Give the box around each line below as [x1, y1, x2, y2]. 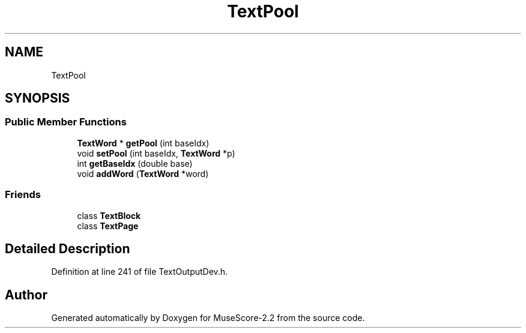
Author [5, 287, 47, 302]
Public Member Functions [5, 116, 127, 128]
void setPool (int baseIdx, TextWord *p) [77, 148, 235, 158]
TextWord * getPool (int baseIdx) [77, 137, 210, 148]
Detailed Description [5, 241, 130, 256]
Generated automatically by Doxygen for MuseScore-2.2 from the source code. [51, 313, 365, 323]
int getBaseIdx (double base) [77, 158, 193, 169]
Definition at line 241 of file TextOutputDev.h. [51, 266, 228, 277]
